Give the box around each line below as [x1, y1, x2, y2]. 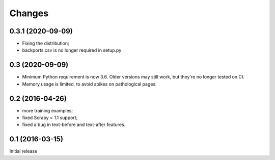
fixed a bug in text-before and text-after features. [22, 122, 126, 128]
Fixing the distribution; [22, 41, 69, 47]
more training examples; [22, 107, 73, 113]
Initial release [9, 148, 38, 154]
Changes [9, 8, 48, 19]
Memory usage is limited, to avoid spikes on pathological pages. [22, 81, 157, 87]
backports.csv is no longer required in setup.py [22, 47, 122, 53]
